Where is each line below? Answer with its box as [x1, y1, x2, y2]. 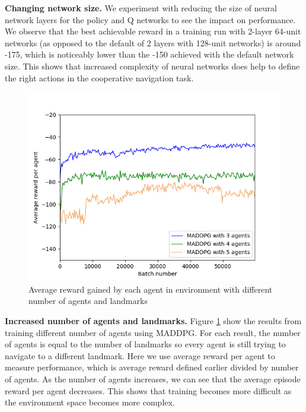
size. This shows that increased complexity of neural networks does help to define [5, 59, 300, 72]
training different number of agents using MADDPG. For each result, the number [5, 326, 301, 338]
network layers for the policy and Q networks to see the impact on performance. [5, 13, 296, 26]
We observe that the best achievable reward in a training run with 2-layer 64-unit [5, 25, 301, 37]
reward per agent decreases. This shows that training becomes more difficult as [5, 384, 292, 397]
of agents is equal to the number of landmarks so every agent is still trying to [5, 338, 286, 350]
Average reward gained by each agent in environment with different [28, 283, 273, 295]
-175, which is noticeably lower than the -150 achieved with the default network [5, 48, 294, 61]
